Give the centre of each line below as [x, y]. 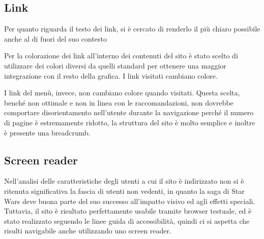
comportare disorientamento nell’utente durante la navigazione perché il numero [129, 112]
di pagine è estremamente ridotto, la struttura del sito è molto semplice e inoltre [130, 122]
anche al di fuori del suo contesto [56, 38]
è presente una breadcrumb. [47, 132]
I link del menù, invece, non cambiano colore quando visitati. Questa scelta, [122, 93]
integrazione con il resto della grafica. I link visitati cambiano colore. [111, 75]
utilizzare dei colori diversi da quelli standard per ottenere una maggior [115, 65]
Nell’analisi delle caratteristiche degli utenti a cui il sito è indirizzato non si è [124, 181]
